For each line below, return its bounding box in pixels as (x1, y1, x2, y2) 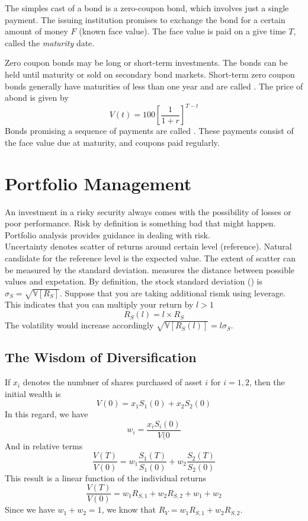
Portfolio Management (5, 171, 192, 195)
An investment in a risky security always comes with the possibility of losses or (5, 205, 291, 218)
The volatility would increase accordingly (5, 319, 154, 331)
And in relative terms (5, 439, 83, 452)
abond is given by (5, 91, 69, 104)
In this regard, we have (5, 408, 88, 420)
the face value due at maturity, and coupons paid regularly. (5, 136, 220, 148)
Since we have (5, 503, 55, 516)
